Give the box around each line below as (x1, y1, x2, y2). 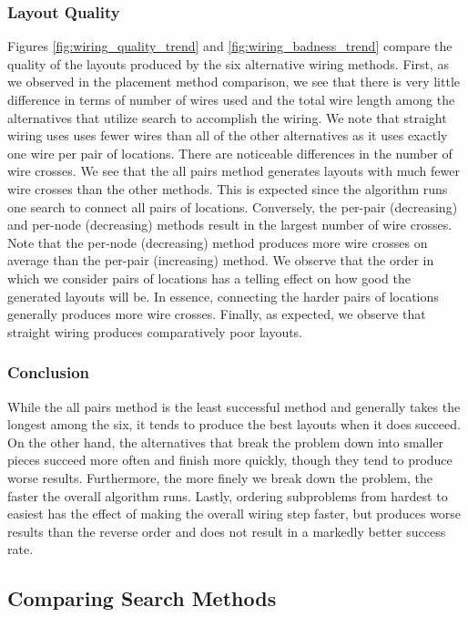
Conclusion (7, 361, 89, 384)
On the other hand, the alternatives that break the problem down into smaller (7, 432, 444, 451)
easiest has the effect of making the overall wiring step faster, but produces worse (7, 504, 462, 523)
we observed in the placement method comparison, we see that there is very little (7, 72, 460, 91)
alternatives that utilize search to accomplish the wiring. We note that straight (7, 108, 447, 127)
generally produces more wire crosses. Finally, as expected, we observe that (7, 304, 426, 324)
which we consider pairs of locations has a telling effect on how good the (7, 268, 411, 287)
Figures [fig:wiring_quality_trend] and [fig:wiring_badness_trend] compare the (7, 36, 453, 56)
